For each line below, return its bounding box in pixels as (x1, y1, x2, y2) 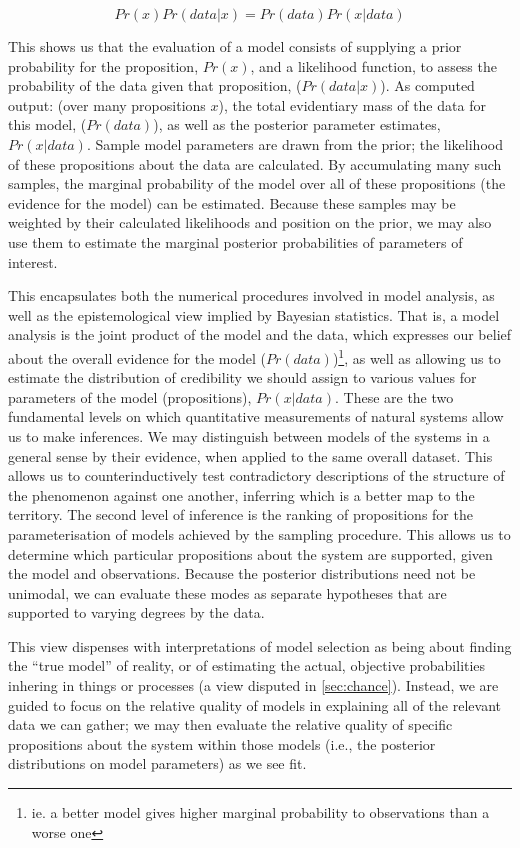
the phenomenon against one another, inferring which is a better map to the (8, 484, 475, 505)
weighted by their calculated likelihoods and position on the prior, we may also (8, 212, 492, 233)
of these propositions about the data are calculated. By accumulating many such (8, 153, 502, 174)
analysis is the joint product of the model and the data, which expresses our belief (8, 324, 512, 345)
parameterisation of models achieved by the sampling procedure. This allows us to (8, 523, 511, 544)
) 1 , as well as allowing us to (332, 344, 501, 368)
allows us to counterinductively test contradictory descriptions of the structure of (8, 465, 505, 486)
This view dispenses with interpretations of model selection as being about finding (8, 635, 512, 656)
